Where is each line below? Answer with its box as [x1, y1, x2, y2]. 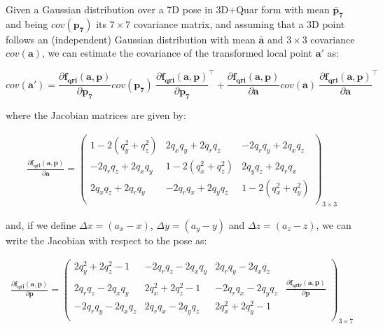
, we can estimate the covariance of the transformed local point [41, 45, 312, 60]
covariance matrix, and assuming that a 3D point [133, 16, 345, 31]
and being [6, 16, 48, 31]
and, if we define [6, 217, 76, 232]
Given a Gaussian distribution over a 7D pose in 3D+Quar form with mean [6, 2, 330, 16]
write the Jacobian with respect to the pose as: [6, 232, 207, 247]
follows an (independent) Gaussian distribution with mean [6, 31, 256, 46]
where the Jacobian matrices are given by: [6, 108, 186, 122]
